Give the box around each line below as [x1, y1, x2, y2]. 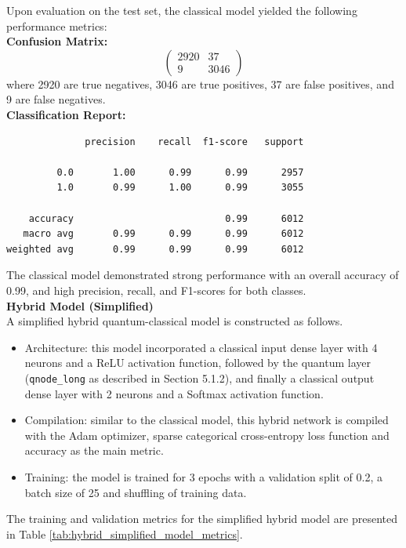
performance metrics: [6, 17, 107, 34]
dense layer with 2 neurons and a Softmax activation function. [24, 385, 324, 401]
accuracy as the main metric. [24, 442, 164, 459]
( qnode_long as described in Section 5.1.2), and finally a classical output [24, 369, 375, 386]
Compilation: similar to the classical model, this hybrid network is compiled [24, 412, 389, 428]
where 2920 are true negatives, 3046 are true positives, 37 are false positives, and [6, 75, 394, 92]
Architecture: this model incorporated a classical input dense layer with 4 [24, 339, 378, 355]
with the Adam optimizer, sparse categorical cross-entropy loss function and [24, 426, 390, 443]
